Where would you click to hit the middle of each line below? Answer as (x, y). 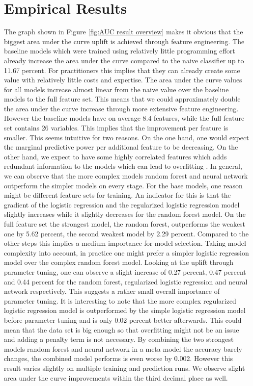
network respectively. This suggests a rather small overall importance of (112, 291)
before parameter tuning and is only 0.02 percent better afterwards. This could (123, 320)
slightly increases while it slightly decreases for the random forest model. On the (125, 214)
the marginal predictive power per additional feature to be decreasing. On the (121, 147)
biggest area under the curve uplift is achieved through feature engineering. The (124, 41)
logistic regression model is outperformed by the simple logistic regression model (125, 310)
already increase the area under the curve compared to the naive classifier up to (124, 60)
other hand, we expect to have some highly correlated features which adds (115, 156)
